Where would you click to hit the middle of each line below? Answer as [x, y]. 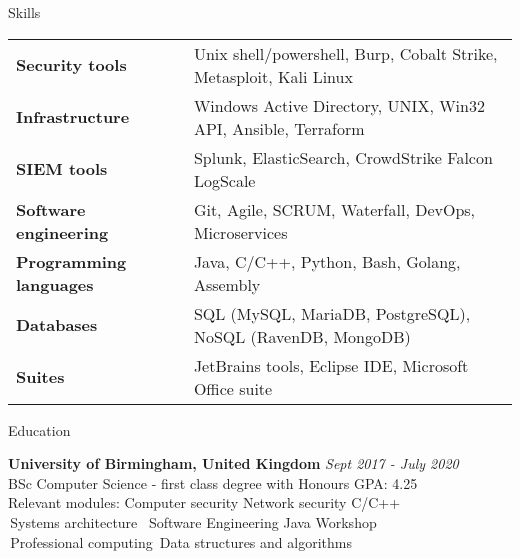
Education [39, 429]
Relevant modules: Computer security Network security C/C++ [204, 502]
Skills [24, 12]
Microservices [240, 232]
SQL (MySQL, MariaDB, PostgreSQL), [332, 313]
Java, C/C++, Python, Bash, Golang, [327, 261]
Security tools [71, 65]
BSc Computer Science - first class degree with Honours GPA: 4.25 [213, 482]
